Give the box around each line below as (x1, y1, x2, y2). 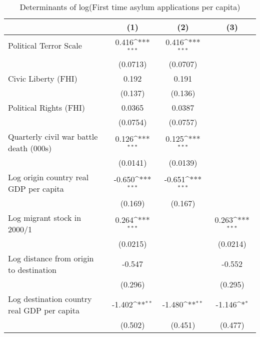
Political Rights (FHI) (8, 101, 85, 113)
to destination (8, 263, 56, 275)
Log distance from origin (8, 252, 94, 264)
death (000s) (8, 142, 52, 154)
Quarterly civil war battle (8, 130, 98, 142)
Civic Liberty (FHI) (8, 72, 77, 84)
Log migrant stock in (8, 211, 81, 223)
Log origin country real (8, 171, 89, 183)
